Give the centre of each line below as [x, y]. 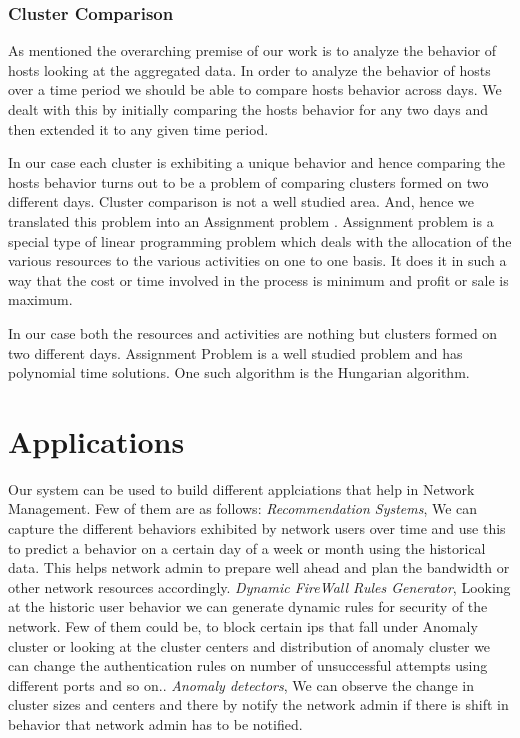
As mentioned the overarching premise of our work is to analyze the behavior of [252, 50]
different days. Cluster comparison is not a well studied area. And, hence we [241, 201]
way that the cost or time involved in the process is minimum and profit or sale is [258, 279]
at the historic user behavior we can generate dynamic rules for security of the [248, 606]
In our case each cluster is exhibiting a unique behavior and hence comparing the [256, 162]
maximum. [40, 299]
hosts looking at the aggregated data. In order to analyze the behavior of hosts [249, 69]
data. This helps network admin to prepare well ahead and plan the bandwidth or [259, 567]
